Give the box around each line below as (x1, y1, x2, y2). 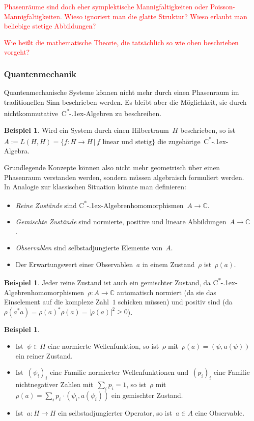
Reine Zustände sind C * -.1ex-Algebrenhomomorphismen (15, 198, 184, 210)
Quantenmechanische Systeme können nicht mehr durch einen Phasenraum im (4, 87, 239, 97)
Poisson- (210, 1, 235, 11)
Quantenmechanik (4, 67, 77, 80)
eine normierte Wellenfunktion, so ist (48, 341, 159, 351)
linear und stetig (102, 138, 152, 146)
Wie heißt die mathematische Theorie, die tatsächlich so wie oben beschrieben (4, 37, 239, 47)
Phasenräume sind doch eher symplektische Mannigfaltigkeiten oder (4, 1, 208, 11)
